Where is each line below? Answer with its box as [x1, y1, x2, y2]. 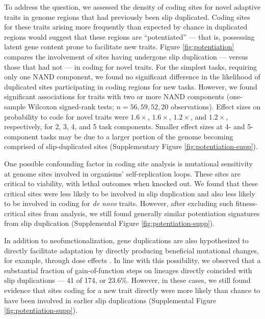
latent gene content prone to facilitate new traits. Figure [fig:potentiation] [4, 41, 234, 52]
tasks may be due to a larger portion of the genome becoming [40, 131, 233, 141]
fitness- [235, 198, 258, 209]
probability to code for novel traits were [4, 111, 128, 122]
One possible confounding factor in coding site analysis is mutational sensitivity [4, 158, 253, 168]
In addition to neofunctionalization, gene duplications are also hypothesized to [4, 235, 249, 246]
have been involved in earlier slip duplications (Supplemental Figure [4, 295, 217, 305]
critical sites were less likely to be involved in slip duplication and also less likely [4, 188, 255, 198]
